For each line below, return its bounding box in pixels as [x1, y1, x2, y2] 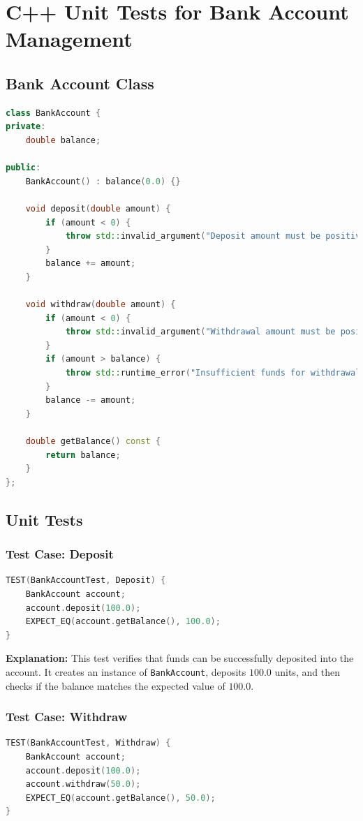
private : [6, 121, 46, 132]
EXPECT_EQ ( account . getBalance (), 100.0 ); [25, 616, 221, 627]
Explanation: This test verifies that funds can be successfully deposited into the [6, 651, 354, 665]
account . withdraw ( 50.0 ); [25, 779, 141, 790]
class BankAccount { [6, 108, 101, 118]
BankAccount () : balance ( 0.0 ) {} [25, 176, 181, 186]
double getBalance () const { [25, 436, 161, 447]
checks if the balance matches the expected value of [6, 678, 225, 693]
